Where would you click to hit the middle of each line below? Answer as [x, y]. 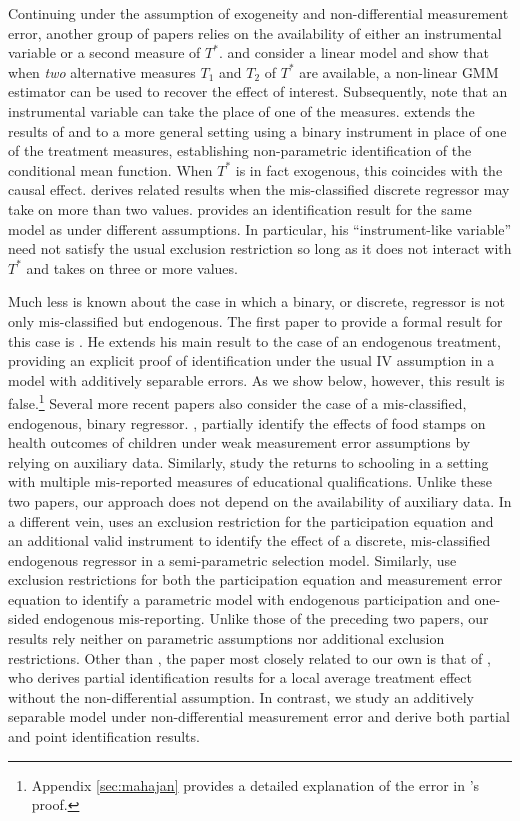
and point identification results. [104, 736]
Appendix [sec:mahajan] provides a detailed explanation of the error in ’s [255, 784]
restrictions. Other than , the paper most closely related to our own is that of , [249, 657]
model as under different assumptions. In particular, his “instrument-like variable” [260, 228]
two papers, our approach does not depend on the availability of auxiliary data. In [260, 500]
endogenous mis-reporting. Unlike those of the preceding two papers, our [266, 618]
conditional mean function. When [110, 169]
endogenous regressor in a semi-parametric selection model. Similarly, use [232, 559]
